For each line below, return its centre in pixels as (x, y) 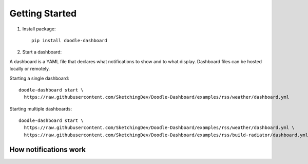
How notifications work (47, 149)
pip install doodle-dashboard (70, 40)
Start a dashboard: (42, 52)
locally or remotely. (30, 69)
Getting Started (43, 13)
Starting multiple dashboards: (41, 108)
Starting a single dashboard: (39, 78)
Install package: (39, 29)
